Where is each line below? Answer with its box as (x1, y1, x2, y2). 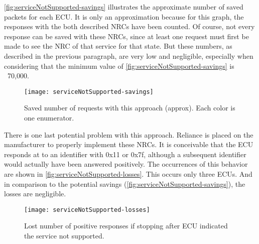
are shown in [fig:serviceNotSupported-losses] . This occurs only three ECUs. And (4, 168, 252, 179)
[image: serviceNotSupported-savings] (24, 88, 154, 95)
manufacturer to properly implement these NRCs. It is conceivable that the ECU (4, 139, 253, 150)
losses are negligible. (4, 188, 66, 199)
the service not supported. (24, 230, 104, 240)
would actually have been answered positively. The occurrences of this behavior (4, 159, 248, 169)
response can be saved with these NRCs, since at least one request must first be (4, 31, 249, 41)
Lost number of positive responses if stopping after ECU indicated (24, 220, 228, 231)
